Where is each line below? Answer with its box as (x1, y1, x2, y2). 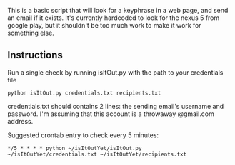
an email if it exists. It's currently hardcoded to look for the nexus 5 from (7, 14, 220, 22)
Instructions (7, 49, 63, 61)
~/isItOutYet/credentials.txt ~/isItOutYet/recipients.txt (7, 151, 187, 158)
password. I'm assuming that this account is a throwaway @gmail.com (7, 110, 214, 118)
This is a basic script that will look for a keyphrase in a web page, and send (7, 6, 229, 14)
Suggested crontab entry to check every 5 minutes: (7, 131, 159, 139)
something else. (7, 28, 55, 37)
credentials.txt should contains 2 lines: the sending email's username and (7, 102, 224, 110)
